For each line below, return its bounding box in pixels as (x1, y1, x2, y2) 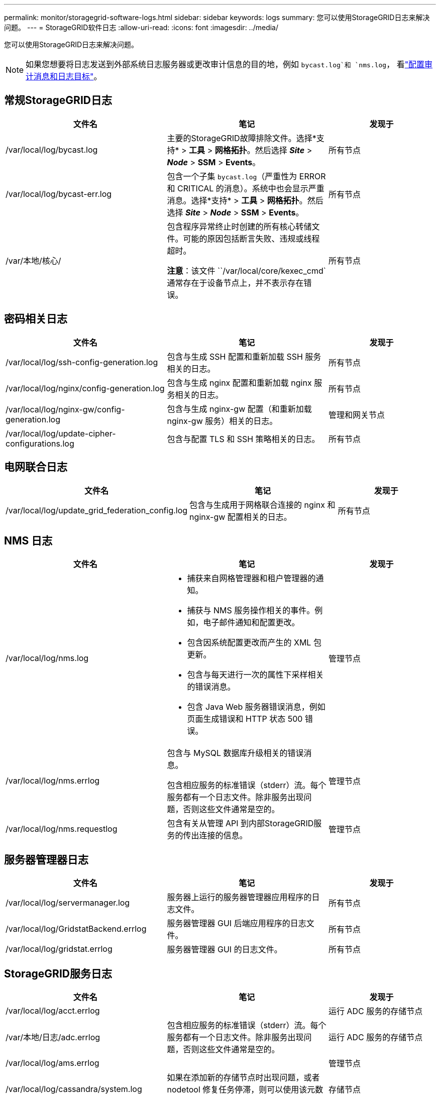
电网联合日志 (4, 461, 67, 474)
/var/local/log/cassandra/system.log (6, 1084, 142, 1094)
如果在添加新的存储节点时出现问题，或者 (167, 1072, 320, 1083)
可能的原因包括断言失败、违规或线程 (183, 233, 320, 244)
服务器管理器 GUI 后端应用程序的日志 (167, 918, 306, 929)
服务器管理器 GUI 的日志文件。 (167, 944, 282, 955)
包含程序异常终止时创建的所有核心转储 (167, 221, 312, 232)
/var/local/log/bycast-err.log (6, 188, 112, 199)
